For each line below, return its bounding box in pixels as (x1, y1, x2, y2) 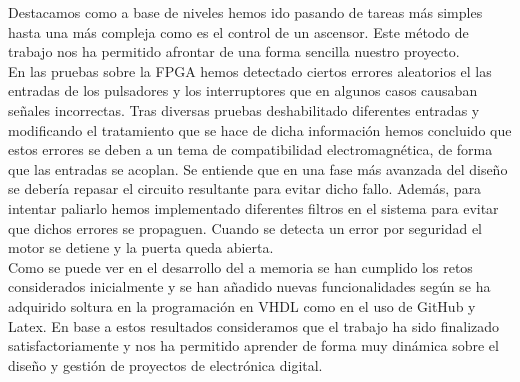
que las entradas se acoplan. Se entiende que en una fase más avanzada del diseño (8, 158, 508, 179)
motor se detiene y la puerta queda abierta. (8, 237, 274, 258)
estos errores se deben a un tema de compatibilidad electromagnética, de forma (8, 139, 493, 160)
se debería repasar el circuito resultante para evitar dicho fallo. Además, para (8, 178, 482, 199)
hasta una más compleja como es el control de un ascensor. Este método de (8, 21, 469, 42)
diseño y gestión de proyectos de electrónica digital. (8, 354, 323, 375)
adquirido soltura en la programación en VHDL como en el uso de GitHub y (8, 295, 476, 316)
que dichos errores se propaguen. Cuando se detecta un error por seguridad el (8, 217, 483, 238)
